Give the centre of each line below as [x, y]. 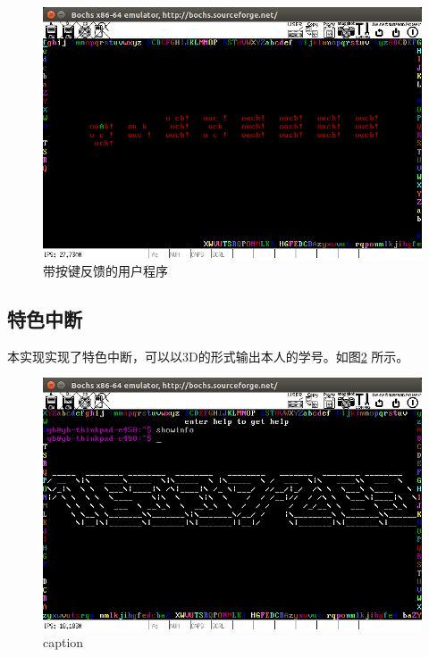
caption [63, 641]
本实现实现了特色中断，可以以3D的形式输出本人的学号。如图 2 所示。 [208, 356]
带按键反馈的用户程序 [105, 271]
